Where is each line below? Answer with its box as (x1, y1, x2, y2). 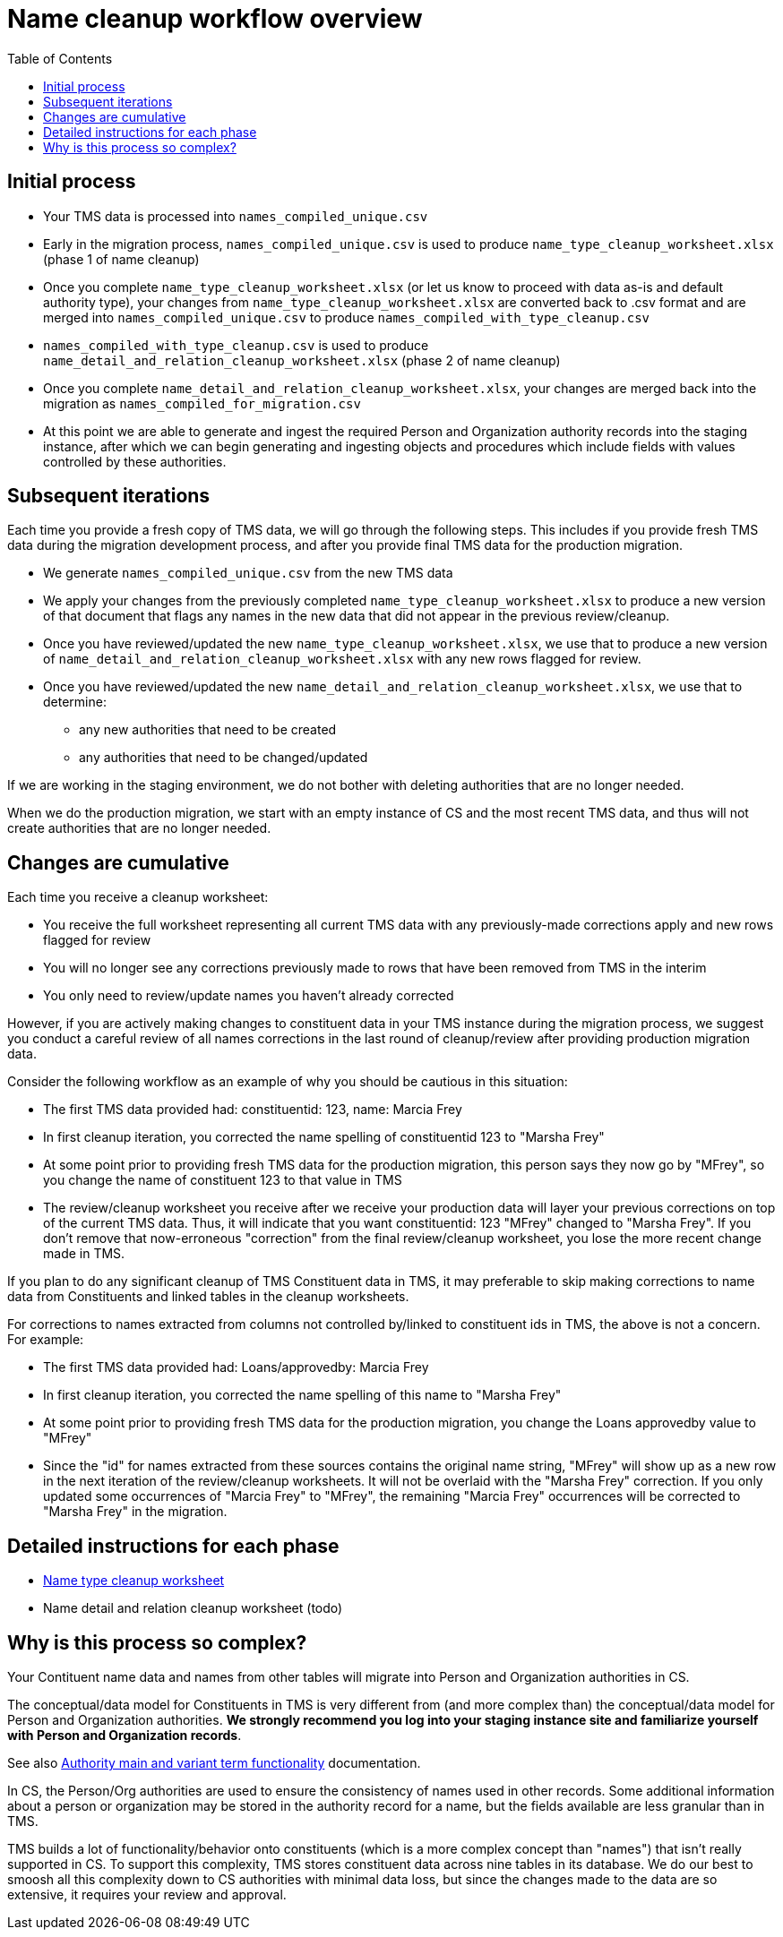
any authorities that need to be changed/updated (79, 750, 368, 766)
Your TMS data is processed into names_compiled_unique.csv (43, 208, 428, 224)
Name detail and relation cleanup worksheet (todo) (43, 1600, 343, 1616)
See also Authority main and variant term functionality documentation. (7, 1754, 421, 1770)
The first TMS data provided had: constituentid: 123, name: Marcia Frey (43, 1101, 462, 1118)
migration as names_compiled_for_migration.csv (43, 395, 361, 411)
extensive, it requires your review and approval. (7, 1886, 287, 1902)
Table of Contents (7, 50, 113, 66)
